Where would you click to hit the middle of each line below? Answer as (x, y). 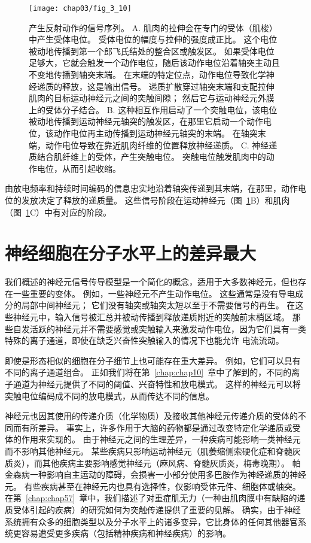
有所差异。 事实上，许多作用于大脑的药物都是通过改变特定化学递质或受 (161, 427)
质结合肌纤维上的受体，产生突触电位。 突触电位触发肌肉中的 (147, 157)
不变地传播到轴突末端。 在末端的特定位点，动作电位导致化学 (147, 75)
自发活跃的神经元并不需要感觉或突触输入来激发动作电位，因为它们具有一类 (159, 328)
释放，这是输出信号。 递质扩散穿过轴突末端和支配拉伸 (168, 86)
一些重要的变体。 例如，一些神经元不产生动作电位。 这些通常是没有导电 (154, 293)
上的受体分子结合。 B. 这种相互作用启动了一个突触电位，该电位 (153, 109)
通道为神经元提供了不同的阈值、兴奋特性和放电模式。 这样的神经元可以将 (157, 384)
